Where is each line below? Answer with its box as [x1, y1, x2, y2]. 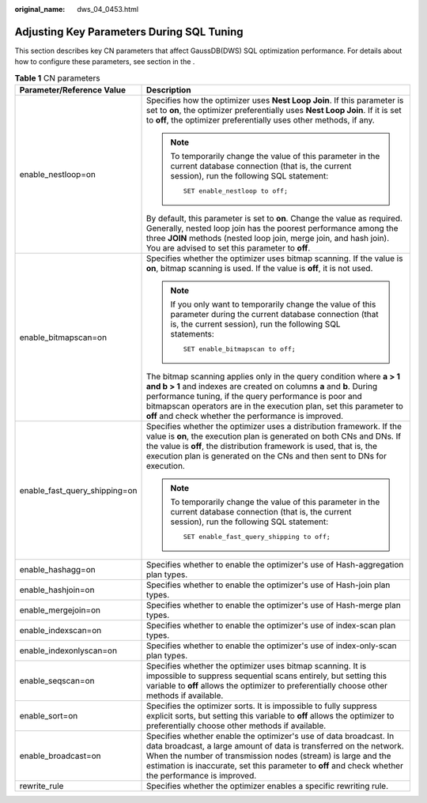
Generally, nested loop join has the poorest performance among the [145, 223, 399, 234]
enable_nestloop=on [19, 168, 96, 179]
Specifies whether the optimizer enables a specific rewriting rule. [145, 781, 389, 792]
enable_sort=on [19, 711, 78, 722]
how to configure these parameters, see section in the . [14, 57, 195, 66]
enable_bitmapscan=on [19, 332, 107, 343]
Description [145, 85, 191, 96]
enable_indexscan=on [19, 625, 102, 636]
